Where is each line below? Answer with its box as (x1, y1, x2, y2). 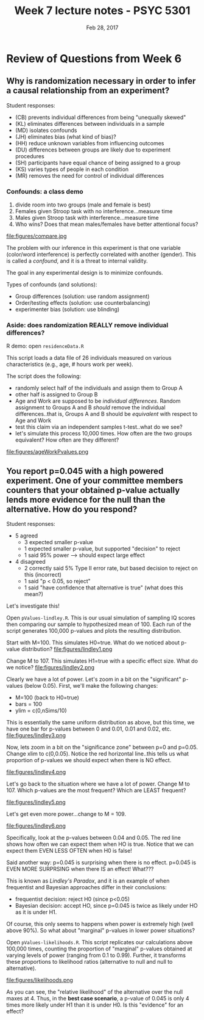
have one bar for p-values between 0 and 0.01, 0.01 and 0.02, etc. (6, 725, 172, 733)
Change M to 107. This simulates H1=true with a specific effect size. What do (6, 657, 198, 665)
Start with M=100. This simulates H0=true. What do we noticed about (6, 639, 180, 646)
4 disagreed (15, 558, 46, 566)
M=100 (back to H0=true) (15, 694, 79, 701)
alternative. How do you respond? (6, 504, 138, 514)
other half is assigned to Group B (15, 391, 98, 398)
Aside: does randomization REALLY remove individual (6, 321, 169, 329)
